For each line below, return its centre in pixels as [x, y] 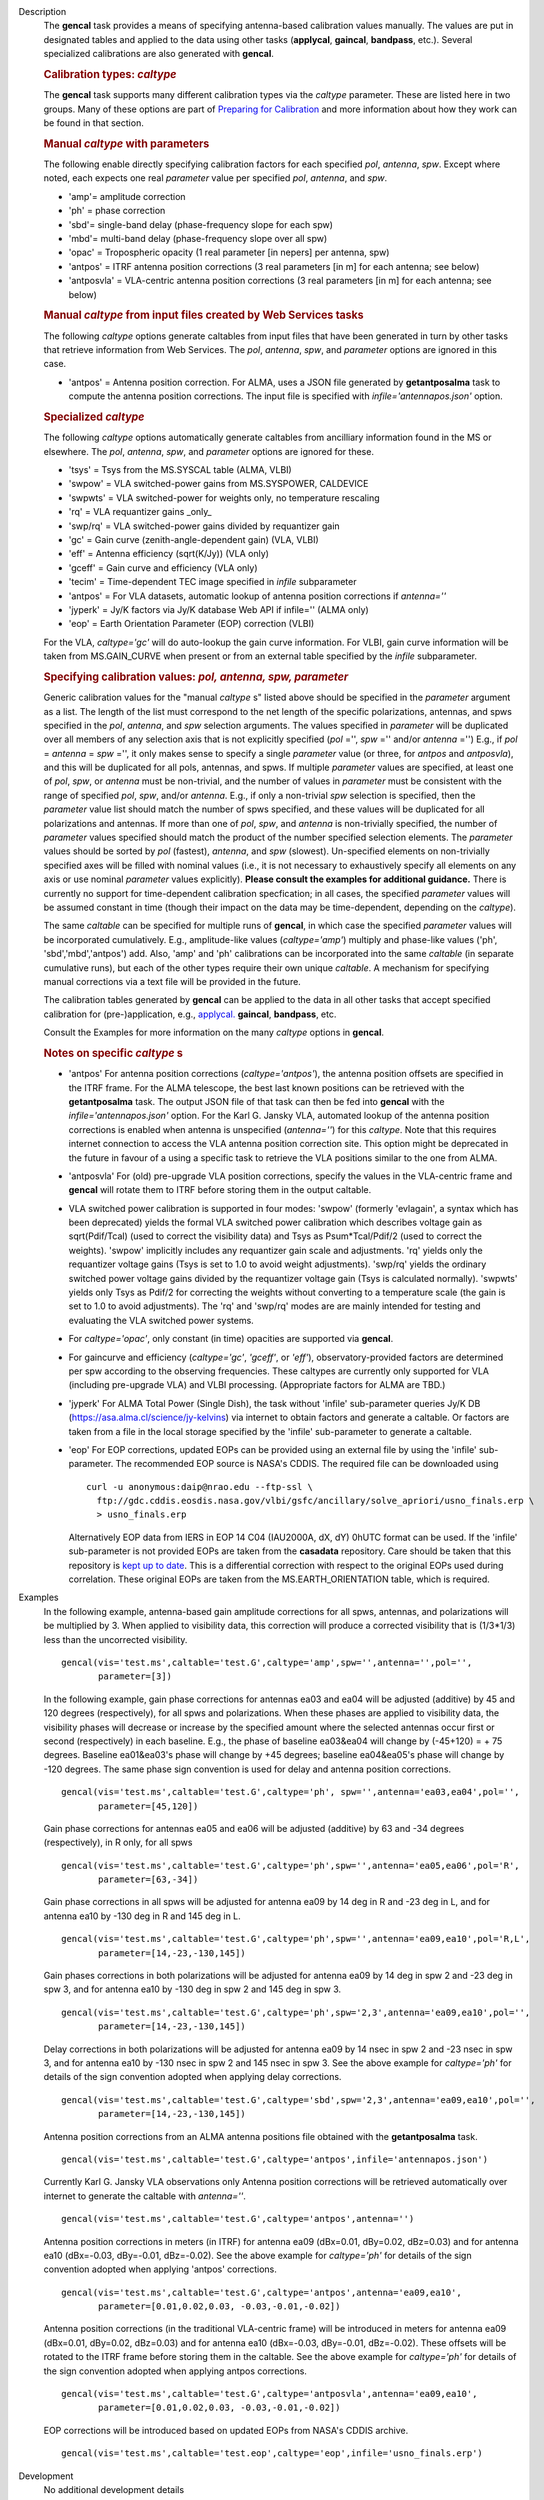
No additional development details [114, 2489]
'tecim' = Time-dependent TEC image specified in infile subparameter [212, 582]
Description [42, 11]
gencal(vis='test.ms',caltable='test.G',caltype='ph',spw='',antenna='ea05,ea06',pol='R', [290, 1865]
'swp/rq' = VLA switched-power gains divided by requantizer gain [204, 526]
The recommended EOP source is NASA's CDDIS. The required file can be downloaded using [307, 1464]
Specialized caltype [94, 417]
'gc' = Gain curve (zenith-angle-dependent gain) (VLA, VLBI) [193, 539]
